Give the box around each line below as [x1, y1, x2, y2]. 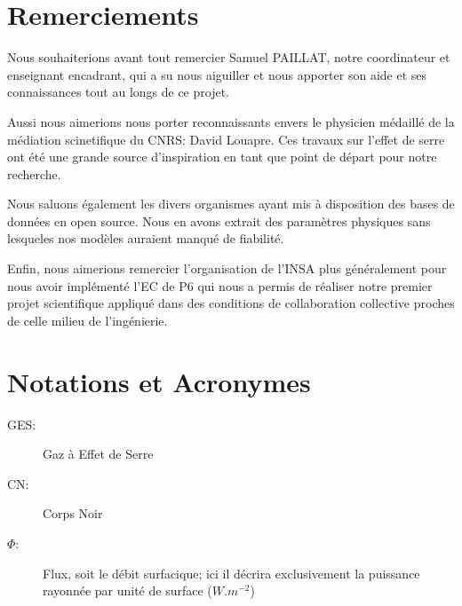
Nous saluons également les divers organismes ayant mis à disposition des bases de [7, 194, 455, 213]
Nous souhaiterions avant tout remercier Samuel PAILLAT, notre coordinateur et [7, 48, 450, 67]
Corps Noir [43, 504, 103, 523]
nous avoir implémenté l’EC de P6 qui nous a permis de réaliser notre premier [7, 276, 433, 295]
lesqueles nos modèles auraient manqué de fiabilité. [7, 229, 284, 248]
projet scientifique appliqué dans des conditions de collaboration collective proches [7, 294, 455, 312]
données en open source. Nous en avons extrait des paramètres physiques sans [7, 211, 431, 230]
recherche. [7, 164, 61, 183]
